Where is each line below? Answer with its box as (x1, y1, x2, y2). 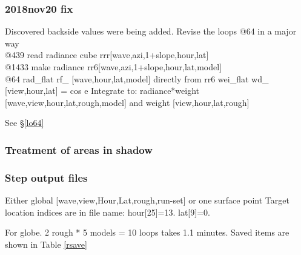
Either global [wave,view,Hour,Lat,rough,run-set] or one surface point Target (5, 194, 289, 207)
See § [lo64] (5, 116, 44, 129)
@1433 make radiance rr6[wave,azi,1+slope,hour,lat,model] (5, 61, 222, 73)
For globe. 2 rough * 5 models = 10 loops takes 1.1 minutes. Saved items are (5, 226, 289, 239)
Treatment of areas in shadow (5, 142, 153, 157)
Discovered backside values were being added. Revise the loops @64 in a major (5, 25, 297, 38)
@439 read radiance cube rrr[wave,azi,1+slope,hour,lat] (5, 48, 209, 61)
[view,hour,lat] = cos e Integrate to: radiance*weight (5, 84, 200, 97)
